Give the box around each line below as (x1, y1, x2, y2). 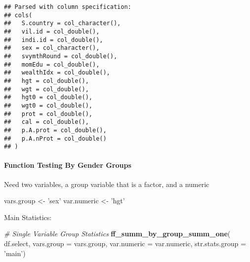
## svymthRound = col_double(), (4, 52, 118, 60)
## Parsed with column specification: (4, 3, 131, 10)
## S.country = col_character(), (4, 20, 121, 27)
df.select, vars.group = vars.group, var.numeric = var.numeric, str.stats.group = (4, 238, 246, 248)
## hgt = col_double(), (4, 77, 89, 84)
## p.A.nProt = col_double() (4, 135, 107, 142)
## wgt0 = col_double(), (4, 102, 92, 109)
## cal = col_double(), (4, 118, 89, 126)
